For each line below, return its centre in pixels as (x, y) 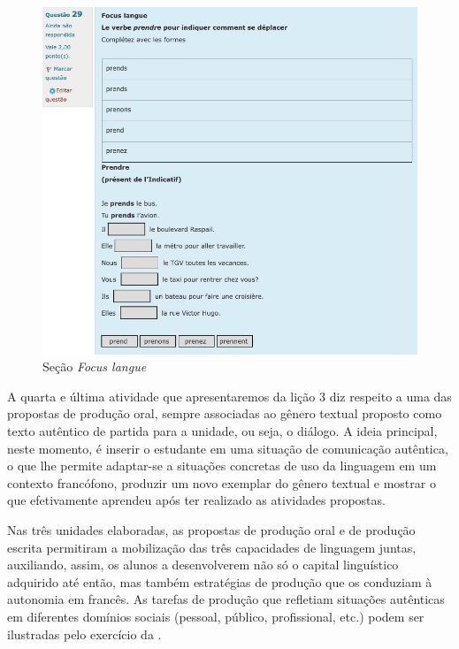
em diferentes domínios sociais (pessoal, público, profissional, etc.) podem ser (216, 616)
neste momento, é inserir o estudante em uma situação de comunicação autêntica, (228, 448)
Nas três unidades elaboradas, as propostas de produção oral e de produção (211, 529)
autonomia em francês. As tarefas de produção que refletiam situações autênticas (226, 599)
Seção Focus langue (95, 366)
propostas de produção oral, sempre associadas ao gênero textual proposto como (225, 413)
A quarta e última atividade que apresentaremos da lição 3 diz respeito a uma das (229, 396)
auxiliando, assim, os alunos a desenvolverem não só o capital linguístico (203, 565)
